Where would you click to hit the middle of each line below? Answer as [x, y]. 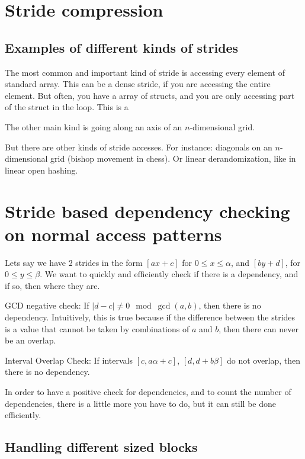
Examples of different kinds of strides [122, 47]
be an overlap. [30, 340]
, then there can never [259, 328]
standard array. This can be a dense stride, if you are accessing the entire [138, 84]
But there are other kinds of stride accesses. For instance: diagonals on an [139, 147]
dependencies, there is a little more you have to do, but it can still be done [141, 403]
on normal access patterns [113, 234]
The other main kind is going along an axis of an [94, 126]
